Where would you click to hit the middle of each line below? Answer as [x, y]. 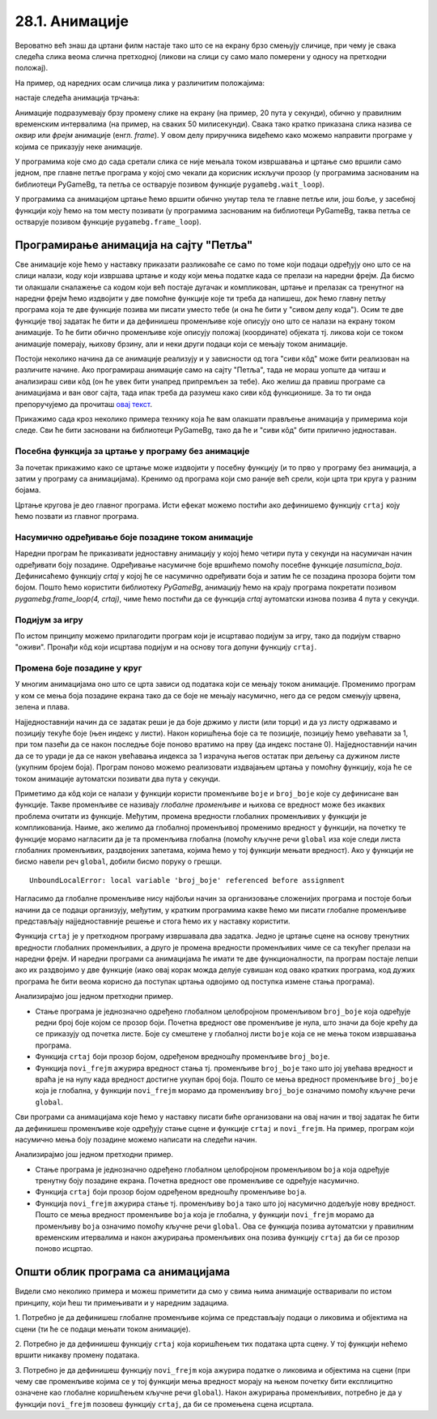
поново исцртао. [64, 1249]
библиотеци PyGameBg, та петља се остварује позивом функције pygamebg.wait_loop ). [170, 184]
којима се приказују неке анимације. [79, 147]
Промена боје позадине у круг [78, 668]
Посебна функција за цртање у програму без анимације [132, 452]
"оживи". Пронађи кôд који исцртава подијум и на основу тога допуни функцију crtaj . [166, 647]
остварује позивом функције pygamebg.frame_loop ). [108, 222]
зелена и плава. [42, 707]
